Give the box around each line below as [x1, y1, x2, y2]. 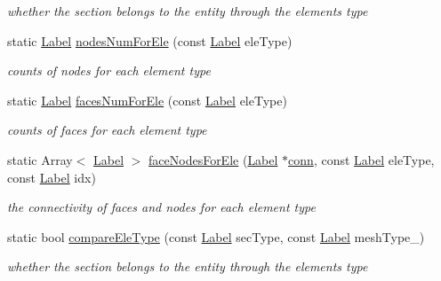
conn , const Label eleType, [288, 150, 435, 168]
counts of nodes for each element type [7, 61, 211, 80]
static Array [7, 150, 73, 168]
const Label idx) [7, 168, 96, 186]
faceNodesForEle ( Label [148, 150, 278, 168]
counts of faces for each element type [7, 121, 207, 139]
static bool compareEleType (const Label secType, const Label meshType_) [7, 227, 425, 246]
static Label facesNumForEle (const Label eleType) [7, 90, 287, 109]
